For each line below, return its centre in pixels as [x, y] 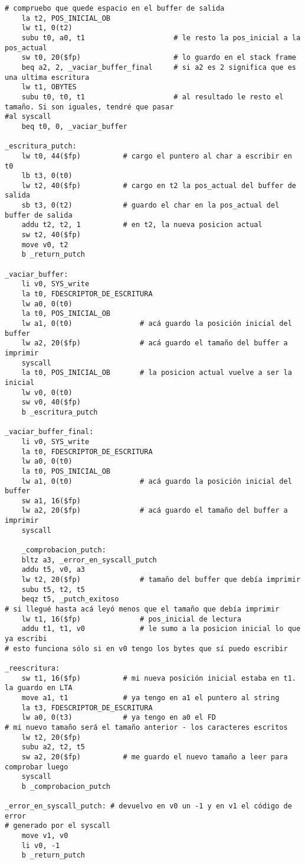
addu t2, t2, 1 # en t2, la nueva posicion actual [142, 225]
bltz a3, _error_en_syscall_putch [89, 560]
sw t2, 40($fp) [51, 235]
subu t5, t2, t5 [53, 589]
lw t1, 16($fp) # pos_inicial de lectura [131, 619]
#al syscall [28, 117]
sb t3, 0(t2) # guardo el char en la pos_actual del [150, 206]
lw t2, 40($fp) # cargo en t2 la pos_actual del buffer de [159, 185]
